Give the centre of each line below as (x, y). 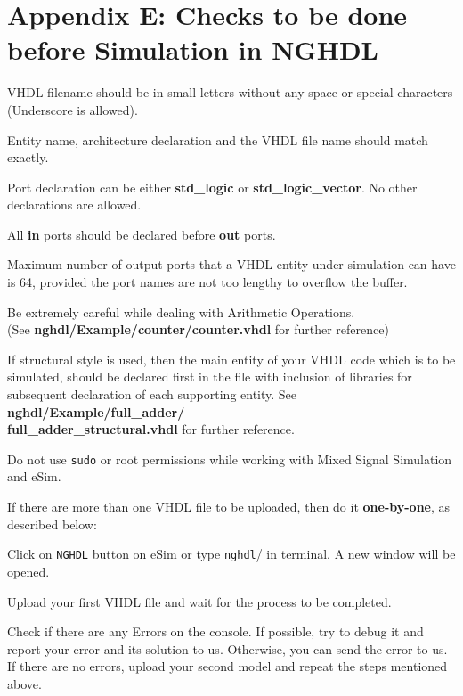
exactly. (28, 157)
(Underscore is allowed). (73, 109)
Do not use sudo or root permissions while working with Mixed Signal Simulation (230, 459)
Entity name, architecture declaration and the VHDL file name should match (218, 139)
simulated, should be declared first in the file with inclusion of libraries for (210, 377)
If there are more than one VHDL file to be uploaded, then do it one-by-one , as (229, 507)
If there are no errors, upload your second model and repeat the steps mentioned (227, 666)
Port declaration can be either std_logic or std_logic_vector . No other (212, 187)
